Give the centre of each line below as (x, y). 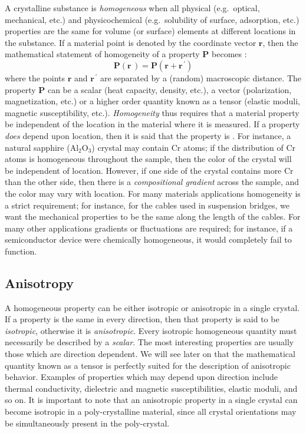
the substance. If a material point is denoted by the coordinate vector (131, 42)
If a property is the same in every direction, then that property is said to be (142, 319)
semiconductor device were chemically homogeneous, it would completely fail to (148, 239)
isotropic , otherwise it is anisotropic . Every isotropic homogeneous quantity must (151, 330)
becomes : (229, 54)
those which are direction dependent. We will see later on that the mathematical (150, 354)
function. (21, 251)
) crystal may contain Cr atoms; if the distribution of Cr (194, 147)
